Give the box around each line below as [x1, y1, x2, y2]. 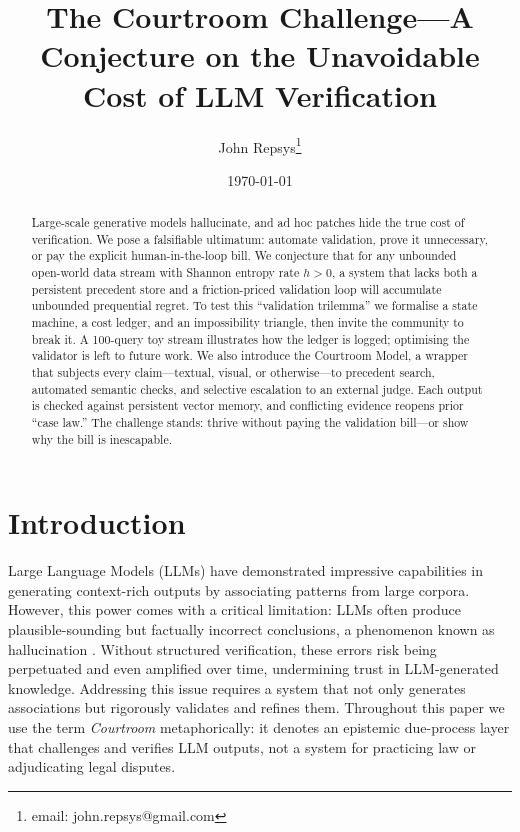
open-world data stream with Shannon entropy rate [31, 264, 300, 281]
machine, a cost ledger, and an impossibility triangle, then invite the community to [31, 314, 464, 331]
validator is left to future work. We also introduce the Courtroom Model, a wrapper [31, 347, 468, 364]
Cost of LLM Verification [83, 74, 437, 115]
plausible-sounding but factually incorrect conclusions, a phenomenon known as [8, 619, 495, 640]
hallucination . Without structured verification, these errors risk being [8, 638, 437, 659]
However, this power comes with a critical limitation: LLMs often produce [8, 599, 462, 620]
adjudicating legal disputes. [8, 756, 176, 777]
